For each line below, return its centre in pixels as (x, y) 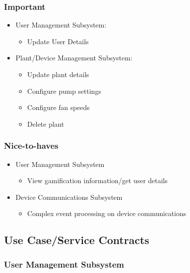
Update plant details (58, 74)
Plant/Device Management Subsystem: (74, 58)
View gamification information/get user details (97, 180)
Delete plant (46, 123)
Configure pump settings (64, 91)
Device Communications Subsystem (69, 197)
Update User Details (58, 41)
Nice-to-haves (31, 146)
